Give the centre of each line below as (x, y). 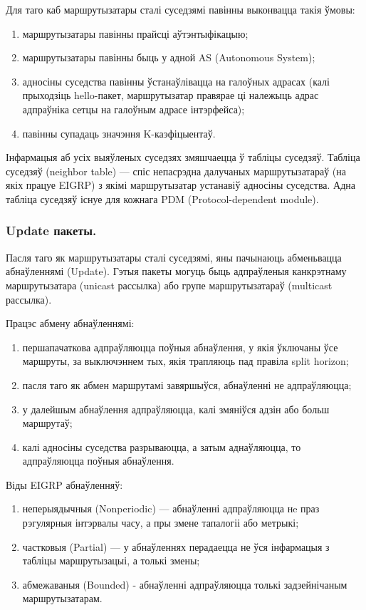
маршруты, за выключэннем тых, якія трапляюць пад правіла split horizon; (185, 361)
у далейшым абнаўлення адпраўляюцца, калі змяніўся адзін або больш (176, 409)
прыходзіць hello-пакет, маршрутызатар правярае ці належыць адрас (171, 95)
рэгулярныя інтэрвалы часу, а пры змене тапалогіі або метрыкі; (161, 523)
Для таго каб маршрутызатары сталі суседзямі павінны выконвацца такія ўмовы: (181, 9)
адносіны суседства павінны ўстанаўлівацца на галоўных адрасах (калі (176, 81)
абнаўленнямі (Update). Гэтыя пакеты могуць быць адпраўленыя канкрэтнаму (176, 271)
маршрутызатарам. (62, 598)
